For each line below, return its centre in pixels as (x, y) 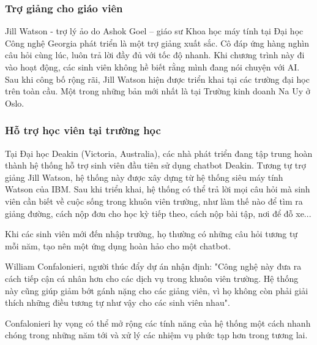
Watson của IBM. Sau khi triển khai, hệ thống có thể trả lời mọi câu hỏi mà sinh (158, 189)
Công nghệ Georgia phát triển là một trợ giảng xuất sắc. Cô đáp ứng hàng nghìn (157, 43)
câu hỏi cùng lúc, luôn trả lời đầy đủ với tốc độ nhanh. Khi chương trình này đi (155, 55)
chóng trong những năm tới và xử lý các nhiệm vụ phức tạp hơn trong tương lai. (156, 335)
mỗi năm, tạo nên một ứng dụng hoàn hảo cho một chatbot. (118, 245)
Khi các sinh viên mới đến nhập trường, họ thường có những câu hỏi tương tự (151, 234)
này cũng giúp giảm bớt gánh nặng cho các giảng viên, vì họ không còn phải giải (157, 290)
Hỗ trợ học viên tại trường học (83, 130)
